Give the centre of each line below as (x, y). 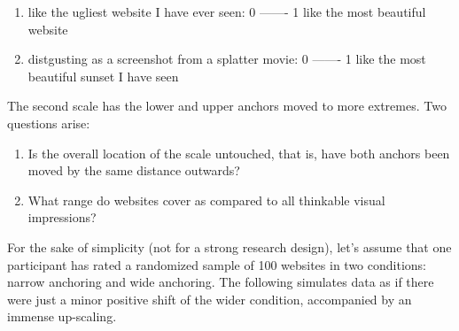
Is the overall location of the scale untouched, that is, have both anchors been (239, 153)
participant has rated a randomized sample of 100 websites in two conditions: (217, 264)
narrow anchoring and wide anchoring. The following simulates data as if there (221, 282)
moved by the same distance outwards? (134, 170)
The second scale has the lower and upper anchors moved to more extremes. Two (227, 106)
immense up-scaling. (62, 316)
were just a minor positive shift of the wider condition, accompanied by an (210, 299)
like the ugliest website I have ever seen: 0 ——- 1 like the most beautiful (227, 12)
